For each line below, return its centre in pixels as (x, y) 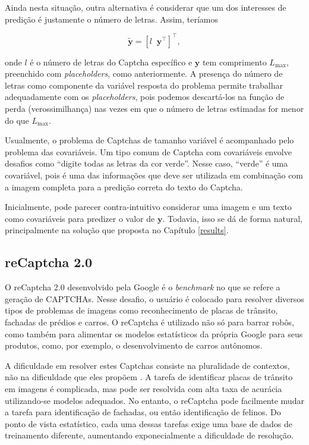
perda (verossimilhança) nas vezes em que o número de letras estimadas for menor (154, 109)
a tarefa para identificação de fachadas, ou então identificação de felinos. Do (143, 412)
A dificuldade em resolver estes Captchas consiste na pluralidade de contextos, (147, 365)
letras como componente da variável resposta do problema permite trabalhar (144, 85)
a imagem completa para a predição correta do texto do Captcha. (124, 187)
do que (17, 120)
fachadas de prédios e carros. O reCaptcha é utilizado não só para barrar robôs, (149, 322)
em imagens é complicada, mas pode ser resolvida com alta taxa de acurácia (144, 388)
